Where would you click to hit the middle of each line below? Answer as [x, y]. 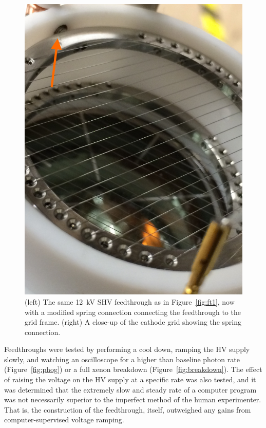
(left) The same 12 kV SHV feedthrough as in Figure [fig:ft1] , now [130, 301]
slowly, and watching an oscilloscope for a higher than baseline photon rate [122, 359]
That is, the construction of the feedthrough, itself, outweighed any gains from [128, 409]
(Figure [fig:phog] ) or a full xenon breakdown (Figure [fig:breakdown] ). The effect [133, 369]
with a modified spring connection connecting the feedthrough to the [133, 312]
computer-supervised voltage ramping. [64, 420]
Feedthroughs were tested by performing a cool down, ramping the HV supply [127, 349]
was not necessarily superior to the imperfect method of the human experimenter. [133, 399]
